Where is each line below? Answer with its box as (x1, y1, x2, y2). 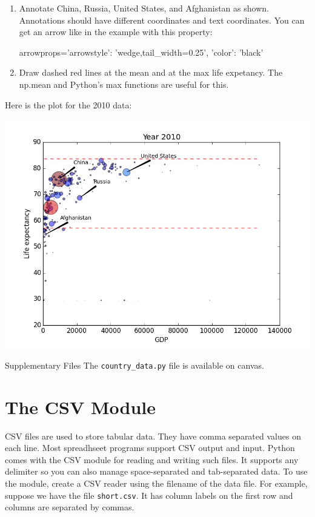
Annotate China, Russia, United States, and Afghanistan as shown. (19, 2, 269, 14)
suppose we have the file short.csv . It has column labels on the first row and (5, 489, 293, 501)
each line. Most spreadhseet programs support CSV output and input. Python (5, 441, 295, 454)
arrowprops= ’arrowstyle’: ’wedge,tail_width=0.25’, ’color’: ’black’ (19, 45, 264, 58)
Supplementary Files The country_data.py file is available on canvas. (5, 358, 264, 371)
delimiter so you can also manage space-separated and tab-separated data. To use (5, 465, 308, 478)
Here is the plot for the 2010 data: (5, 98, 132, 111)
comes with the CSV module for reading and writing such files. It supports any (5, 453, 299, 466)
